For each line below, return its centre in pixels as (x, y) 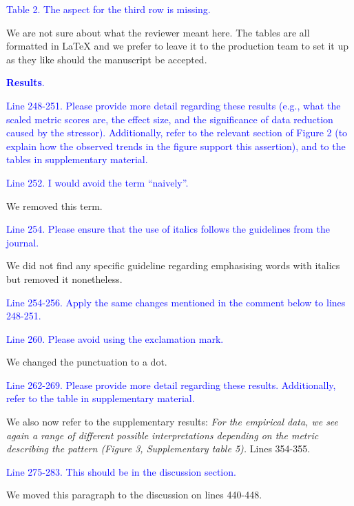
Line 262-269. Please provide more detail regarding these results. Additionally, (171, 384)
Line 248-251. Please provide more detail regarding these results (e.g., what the (174, 105)
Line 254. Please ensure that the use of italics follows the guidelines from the (168, 229)
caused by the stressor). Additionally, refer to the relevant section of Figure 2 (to (177, 133)
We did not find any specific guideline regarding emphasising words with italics (173, 265)
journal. (23, 242)
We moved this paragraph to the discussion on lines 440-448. (134, 495)
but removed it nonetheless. (64, 278)
